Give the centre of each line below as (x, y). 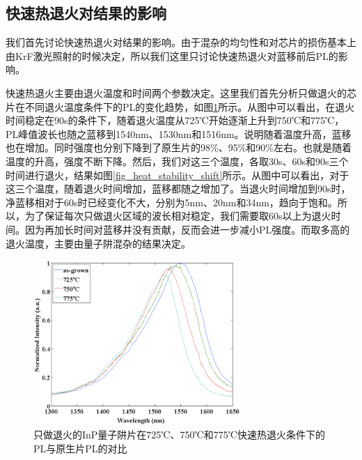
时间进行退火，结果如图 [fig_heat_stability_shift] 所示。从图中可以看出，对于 (178, 175)
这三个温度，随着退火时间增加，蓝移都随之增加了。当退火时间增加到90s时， (178, 189)
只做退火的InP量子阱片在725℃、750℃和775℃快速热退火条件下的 (180, 435)
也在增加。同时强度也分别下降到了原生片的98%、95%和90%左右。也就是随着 (179, 147)
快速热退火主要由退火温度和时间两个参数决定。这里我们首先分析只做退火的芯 (181, 92)
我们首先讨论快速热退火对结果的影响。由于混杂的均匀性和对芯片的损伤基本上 (181, 42)
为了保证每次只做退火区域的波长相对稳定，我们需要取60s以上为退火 (178, 216)
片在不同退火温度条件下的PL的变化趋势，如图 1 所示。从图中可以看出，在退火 (180, 106)
